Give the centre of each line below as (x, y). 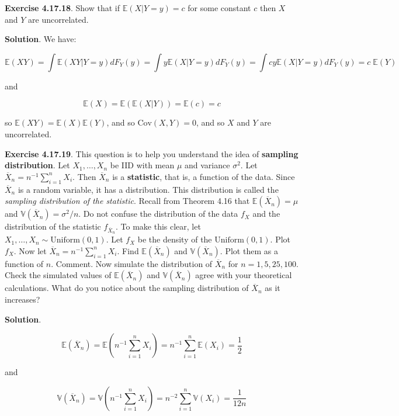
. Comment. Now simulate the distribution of (132, 263)
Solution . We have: (41, 39)
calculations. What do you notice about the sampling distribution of (127, 288)
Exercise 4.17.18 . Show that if (63, 8)
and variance (207, 165)
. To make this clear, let (158, 226)
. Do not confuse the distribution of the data (158, 214)
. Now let (30, 250)
